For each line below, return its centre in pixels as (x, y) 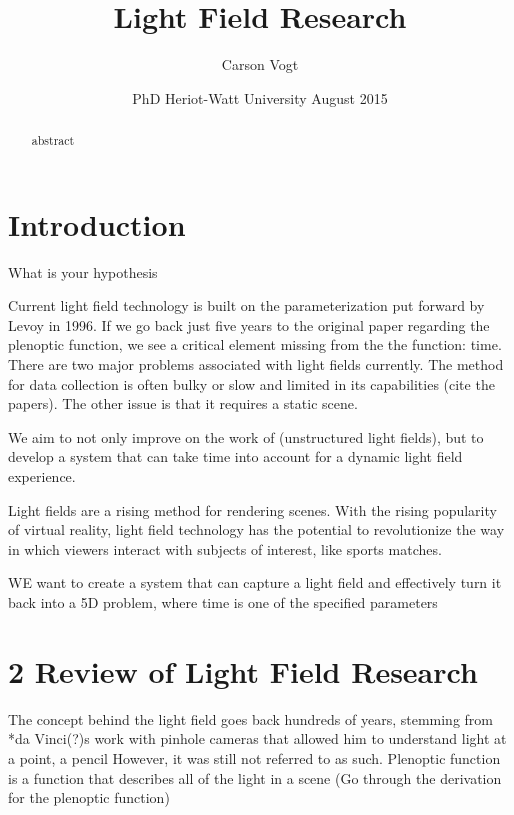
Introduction (97, 223)
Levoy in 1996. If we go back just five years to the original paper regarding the (249, 324)
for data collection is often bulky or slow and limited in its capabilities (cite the (251, 383)
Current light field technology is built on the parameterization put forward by (246, 305)
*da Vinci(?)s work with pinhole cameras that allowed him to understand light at (257, 738)
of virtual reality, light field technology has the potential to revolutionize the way (256, 529)
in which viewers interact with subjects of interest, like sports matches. (225, 548)
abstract (53, 140)
